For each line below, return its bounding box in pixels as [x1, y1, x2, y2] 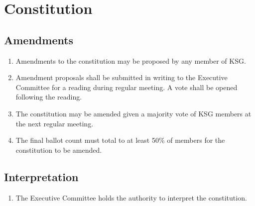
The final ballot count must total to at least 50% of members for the [15, 135, 225, 145]
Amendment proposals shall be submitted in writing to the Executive [15, 72, 228, 83]
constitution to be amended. [15, 144, 102, 155]
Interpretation [4, 169, 79, 184]
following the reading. [15, 92, 82, 102]
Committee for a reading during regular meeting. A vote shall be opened [15, 82, 238, 92]
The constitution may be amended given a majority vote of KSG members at [15, 108, 252, 118]
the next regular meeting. [15, 118, 94, 128]
